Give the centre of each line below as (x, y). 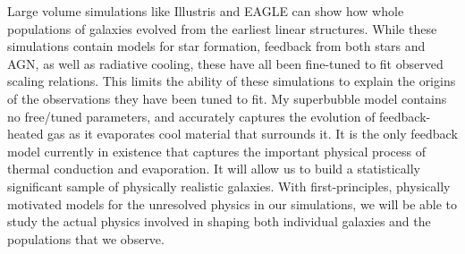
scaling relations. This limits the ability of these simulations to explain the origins (232, 81)
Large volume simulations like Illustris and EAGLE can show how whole (206, 11)
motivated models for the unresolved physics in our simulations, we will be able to (232, 203)
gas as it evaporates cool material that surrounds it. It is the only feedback (253, 134)
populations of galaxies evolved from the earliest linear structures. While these (222, 28)
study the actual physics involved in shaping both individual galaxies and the (219, 221)
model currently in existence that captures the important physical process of (217, 151)
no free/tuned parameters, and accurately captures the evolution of (191, 116)
